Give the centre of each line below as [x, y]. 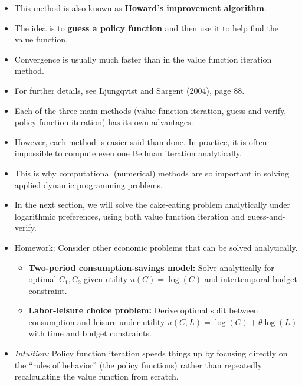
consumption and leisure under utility [97, 321]
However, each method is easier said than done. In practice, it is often [141, 141]
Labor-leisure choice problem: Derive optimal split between [143, 310]
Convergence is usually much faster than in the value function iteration [143, 59]
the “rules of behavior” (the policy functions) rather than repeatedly [138, 364]
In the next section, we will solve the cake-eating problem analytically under [152, 205]
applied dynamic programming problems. [88, 184]
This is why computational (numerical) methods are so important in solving [152, 173]
